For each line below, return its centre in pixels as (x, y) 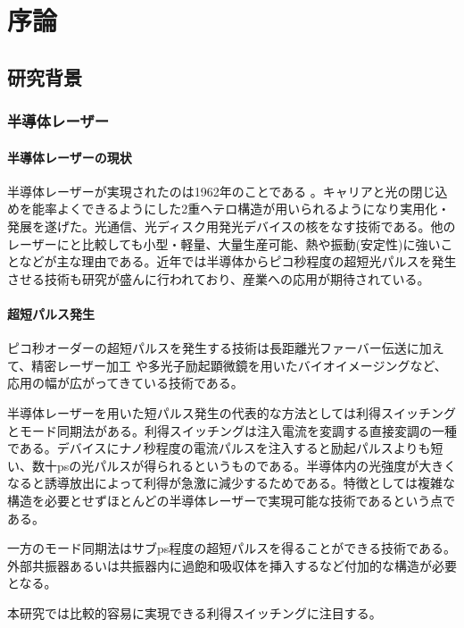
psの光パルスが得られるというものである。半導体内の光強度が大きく (257, 465)
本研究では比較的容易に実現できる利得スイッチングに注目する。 (195, 612)
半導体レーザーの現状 (70, 157)
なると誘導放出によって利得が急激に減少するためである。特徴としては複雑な (232, 483)
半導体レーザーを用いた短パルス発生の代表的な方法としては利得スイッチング (232, 412)
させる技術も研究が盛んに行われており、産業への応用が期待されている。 (219, 278)
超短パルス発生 (51, 313)
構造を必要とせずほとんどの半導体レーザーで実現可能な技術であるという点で (232, 500)
